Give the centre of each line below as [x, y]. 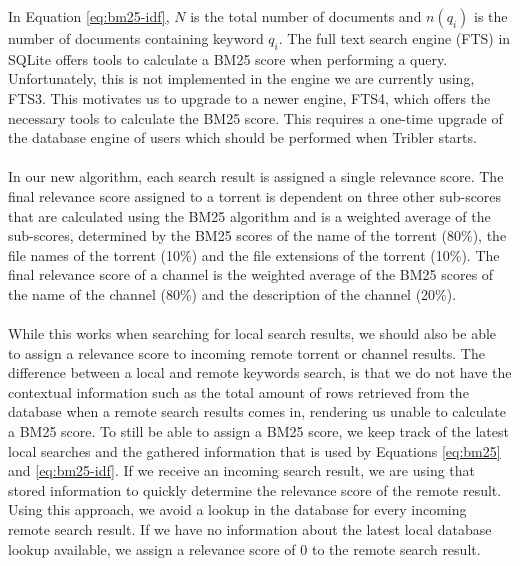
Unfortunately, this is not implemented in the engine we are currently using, [241, 78]
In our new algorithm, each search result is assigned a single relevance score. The [256, 176]
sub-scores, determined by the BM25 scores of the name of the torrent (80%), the [257, 235]
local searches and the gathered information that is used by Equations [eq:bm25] [254, 450]
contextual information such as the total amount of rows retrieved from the [238, 391]
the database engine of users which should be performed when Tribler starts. [242, 137]
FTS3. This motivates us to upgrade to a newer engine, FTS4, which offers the [249, 97]
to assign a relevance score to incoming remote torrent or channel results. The [246, 352]
